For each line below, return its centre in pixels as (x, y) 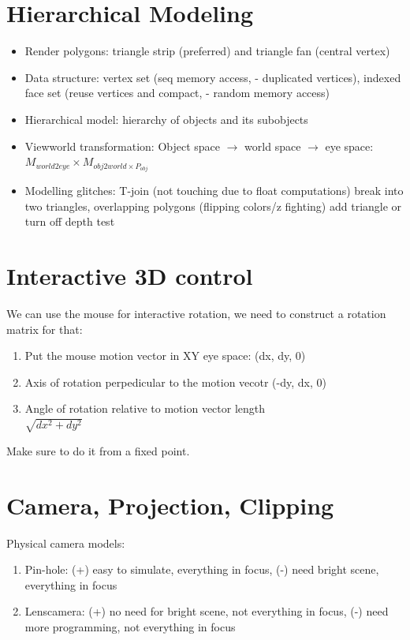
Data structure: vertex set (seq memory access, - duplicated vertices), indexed (213, 77)
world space (273, 146)
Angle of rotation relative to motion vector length (145, 408)
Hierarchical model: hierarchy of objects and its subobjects (166, 119)
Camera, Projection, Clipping (170, 505)
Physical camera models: (66, 543)
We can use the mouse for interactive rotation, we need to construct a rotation (196, 314)
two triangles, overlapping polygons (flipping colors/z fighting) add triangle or (213, 206)
